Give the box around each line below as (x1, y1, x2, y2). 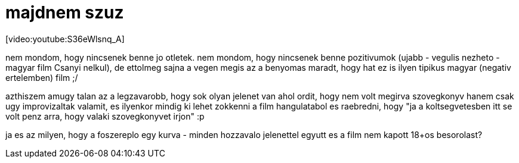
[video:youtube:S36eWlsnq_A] (5, 33, 125, 44)
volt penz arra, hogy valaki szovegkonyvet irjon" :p (5, 111, 205, 121)
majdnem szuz (5, 2, 124, 23)
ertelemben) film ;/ (5, 72, 78, 83)
